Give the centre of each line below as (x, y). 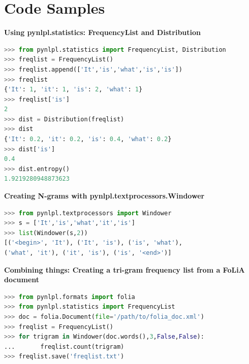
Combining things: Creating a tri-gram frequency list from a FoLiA (124, 269)
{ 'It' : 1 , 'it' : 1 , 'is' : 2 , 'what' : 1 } (73, 90)
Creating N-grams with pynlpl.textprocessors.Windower (104, 196)
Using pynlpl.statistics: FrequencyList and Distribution (103, 32)
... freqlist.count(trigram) (64, 346)
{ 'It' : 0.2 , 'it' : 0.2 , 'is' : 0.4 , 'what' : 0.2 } (88, 139)
